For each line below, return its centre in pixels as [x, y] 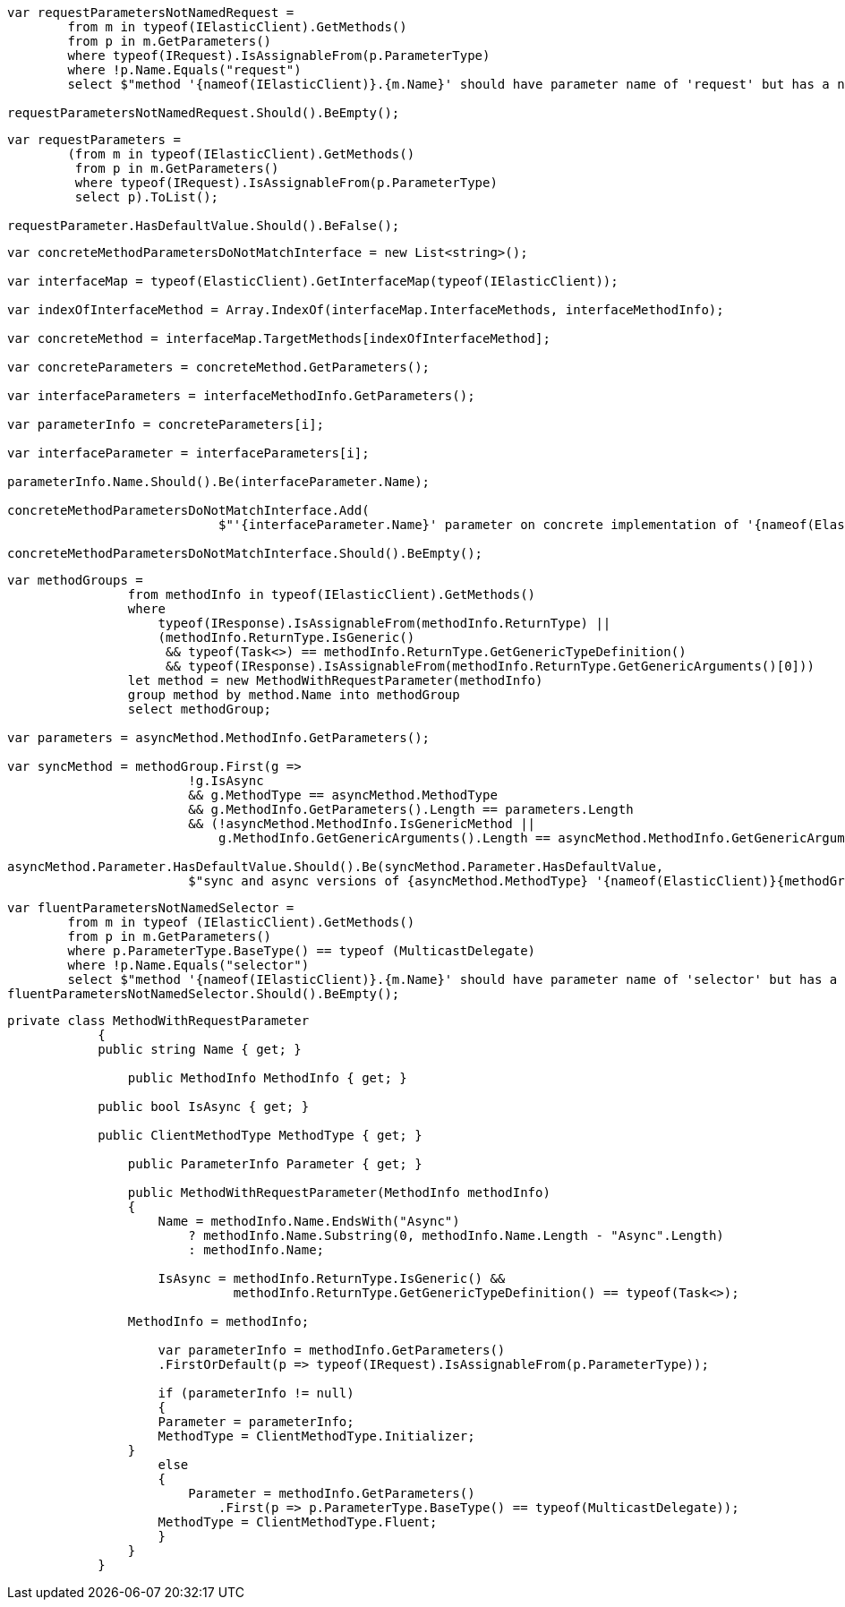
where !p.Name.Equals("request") [184, 70]
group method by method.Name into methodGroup [294, 695]
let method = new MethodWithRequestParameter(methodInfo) [335, 680]
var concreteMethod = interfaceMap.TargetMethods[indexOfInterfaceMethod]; [279, 338]
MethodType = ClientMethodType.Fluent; [298, 1522]
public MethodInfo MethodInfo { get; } [267, 1078]
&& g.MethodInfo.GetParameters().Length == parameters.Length [411, 809]
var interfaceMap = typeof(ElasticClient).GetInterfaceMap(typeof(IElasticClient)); [313, 281]
